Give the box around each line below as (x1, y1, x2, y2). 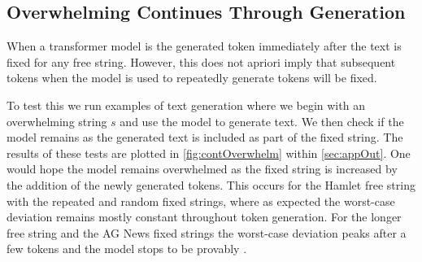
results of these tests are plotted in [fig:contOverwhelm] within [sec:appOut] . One (7, 144, 411, 161)
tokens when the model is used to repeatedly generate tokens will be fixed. (7, 69, 377, 86)
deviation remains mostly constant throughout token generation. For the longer (7, 208, 402, 225)
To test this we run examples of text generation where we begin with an (7, 96, 365, 113)
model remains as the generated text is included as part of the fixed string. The (7, 129, 403, 146)
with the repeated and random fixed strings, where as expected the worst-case (7, 192, 395, 209)
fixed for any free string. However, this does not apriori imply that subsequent (7, 53, 396, 70)
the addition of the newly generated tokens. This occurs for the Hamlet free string (7, 176, 415, 193)
